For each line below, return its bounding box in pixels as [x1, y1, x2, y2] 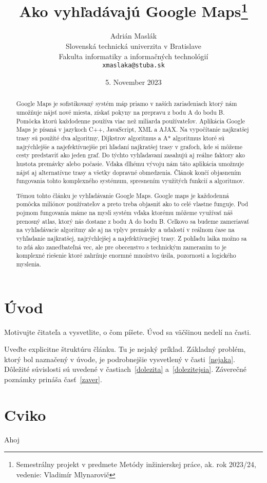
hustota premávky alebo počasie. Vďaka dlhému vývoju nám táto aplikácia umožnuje [16, 159, 244, 168]
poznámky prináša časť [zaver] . [4, 373, 102, 384]
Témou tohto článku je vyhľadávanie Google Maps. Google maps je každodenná [16, 191, 229, 200]
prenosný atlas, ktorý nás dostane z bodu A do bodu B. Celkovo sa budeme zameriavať [16, 217, 250, 225]
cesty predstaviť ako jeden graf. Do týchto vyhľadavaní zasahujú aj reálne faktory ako [16, 151, 245, 159]
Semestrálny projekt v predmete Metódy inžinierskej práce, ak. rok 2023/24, [16, 459, 256, 470]
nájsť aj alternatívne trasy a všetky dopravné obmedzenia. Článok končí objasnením [16, 168, 241, 176]
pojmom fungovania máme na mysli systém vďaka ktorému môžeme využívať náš [16, 208, 233, 217]
